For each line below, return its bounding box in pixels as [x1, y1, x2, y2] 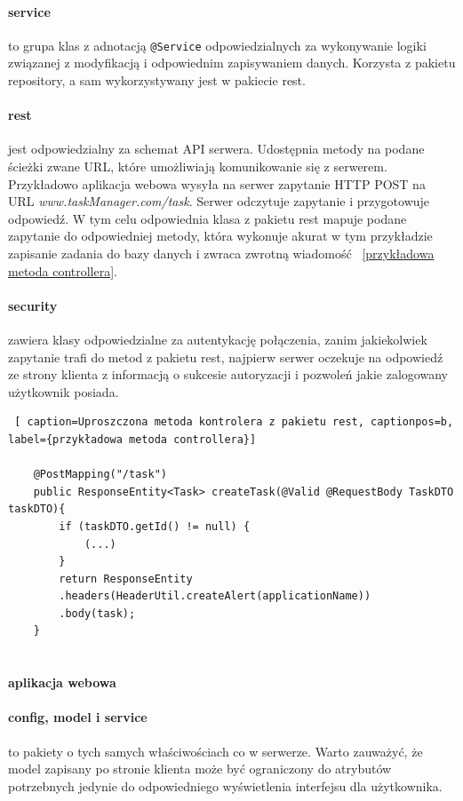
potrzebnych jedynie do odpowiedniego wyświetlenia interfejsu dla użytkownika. [8, 776, 443, 795]
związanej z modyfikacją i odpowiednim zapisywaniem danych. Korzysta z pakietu [8, 53, 456, 72]
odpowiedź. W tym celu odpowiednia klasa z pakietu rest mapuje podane [8, 209, 407, 227]
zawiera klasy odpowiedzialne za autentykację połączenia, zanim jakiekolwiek [8, 329, 427, 348]
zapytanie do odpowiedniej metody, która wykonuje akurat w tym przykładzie [8, 226, 433, 245]
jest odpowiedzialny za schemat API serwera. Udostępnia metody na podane [8, 139, 425, 158]
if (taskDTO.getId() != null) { [59, 519, 251, 533]
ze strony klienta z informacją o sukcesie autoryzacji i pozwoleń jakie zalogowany [8, 365, 448, 384]
